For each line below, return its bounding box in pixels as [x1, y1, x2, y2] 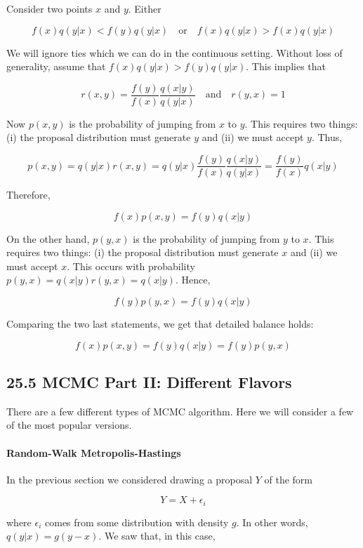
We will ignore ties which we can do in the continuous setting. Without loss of [6, 45, 343, 60]
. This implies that [246, 59, 326, 74]
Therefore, [6, 187, 51, 202]
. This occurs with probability [67, 258, 195, 273]
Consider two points [6, 1, 93, 15]
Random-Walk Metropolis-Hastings [6, 445, 181, 460]
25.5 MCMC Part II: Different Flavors [6, 371, 292, 393]
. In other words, [236, 514, 308, 529]
